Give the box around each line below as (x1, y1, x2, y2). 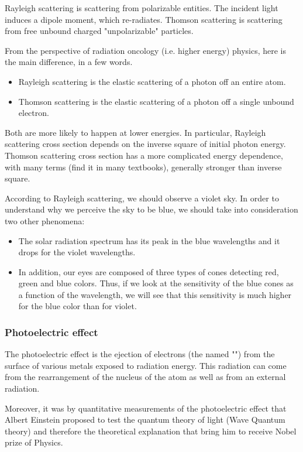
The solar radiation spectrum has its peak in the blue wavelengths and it (18, 234, 280, 246)
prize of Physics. (5, 436, 63, 448)
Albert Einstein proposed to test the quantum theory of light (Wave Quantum (5, 413, 285, 426)
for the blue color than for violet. (18, 300, 137, 312)
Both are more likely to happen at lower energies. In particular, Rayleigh (5, 126, 266, 138)
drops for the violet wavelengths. (18, 246, 136, 258)
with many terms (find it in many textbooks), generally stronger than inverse (5, 160, 282, 173)
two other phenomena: (5, 214, 85, 227)
